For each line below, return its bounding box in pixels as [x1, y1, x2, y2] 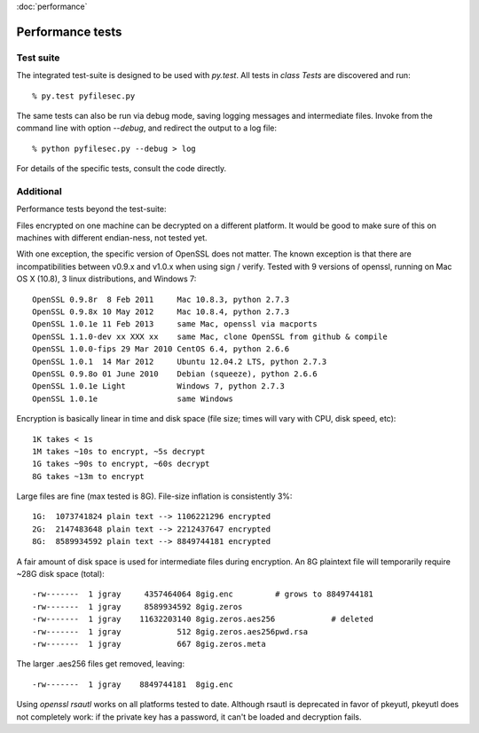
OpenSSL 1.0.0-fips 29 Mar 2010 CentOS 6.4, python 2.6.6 [32, 344, 290, 354]
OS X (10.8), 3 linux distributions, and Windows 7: [16, 273, 197, 284]
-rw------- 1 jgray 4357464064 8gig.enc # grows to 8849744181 [32, 589, 374, 599]
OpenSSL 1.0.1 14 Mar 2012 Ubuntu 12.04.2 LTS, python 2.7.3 [32, 356, 327, 366]
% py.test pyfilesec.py [32, 91, 136, 101]
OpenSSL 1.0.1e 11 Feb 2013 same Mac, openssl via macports [32, 319, 318, 329]
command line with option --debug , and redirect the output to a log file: [16, 122, 278, 133]
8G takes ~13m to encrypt [32, 471, 145, 481]
